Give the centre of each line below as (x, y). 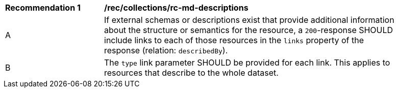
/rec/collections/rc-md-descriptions (176, 8)
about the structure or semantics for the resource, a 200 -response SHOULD (249, 30)
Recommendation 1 (43, 8)
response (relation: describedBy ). (166, 50)
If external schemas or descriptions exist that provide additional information (249, 20)
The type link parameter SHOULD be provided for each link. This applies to (247, 63)
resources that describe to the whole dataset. (191, 73)
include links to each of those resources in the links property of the (234, 40)
